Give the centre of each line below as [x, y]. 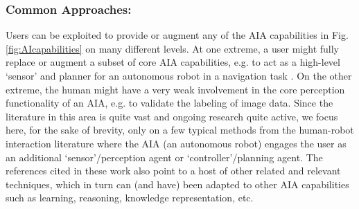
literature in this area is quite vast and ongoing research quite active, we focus [172, 116]
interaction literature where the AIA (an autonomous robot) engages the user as [176, 143]
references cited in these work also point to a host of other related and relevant [173, 171]
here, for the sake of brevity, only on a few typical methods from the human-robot [180, 130]
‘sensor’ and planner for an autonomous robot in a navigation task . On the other [179, 75]
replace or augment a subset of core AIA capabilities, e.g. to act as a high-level [173, 62]
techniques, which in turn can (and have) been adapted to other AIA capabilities [177, 184]
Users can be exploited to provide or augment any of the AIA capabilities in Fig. [177, 35]
